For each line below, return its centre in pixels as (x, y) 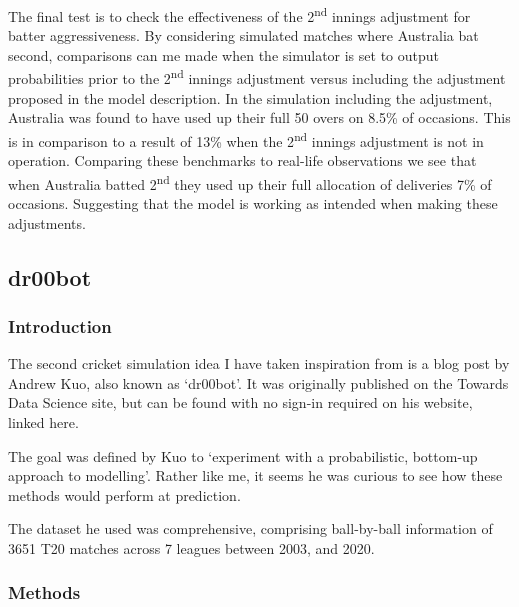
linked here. (43, 421)
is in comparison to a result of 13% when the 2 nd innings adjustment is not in (246, 139)
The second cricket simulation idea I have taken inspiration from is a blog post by (259, 363)
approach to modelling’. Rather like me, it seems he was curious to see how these (255, 475)
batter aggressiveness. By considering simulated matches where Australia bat (243, 35)
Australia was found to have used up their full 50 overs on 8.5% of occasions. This (259, 117)
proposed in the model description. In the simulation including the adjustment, (250, 97)
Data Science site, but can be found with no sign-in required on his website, (240, 402)
